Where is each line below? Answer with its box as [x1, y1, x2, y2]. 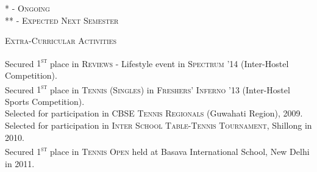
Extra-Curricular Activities [5, 34, 117, 47]
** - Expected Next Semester [5, 13, 119, 26]
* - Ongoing [5, 2, 50, 14]
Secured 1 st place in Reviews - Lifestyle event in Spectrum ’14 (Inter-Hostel [5, 55, 289, 70]
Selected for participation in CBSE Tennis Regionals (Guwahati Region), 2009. [5, 107, 303, 120]
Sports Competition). [5, 95, 85, 107]
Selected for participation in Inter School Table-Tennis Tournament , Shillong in [5, 119, 312, 132]
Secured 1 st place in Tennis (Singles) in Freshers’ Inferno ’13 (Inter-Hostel [5, 81, 290, 96]
